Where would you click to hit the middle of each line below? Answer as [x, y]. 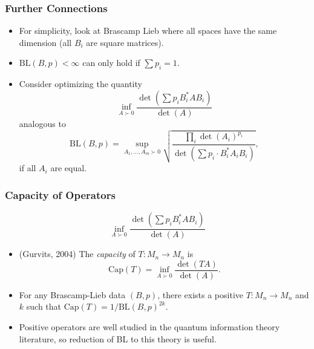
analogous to [42, 123]
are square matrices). [125, 42]
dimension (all [45, 42]
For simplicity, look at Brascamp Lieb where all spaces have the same [148, 31]
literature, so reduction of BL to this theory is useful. [118, 338]
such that [44, 306]
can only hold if [111, 63]
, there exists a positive [201, 294]
